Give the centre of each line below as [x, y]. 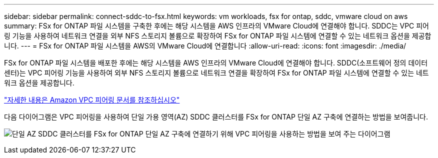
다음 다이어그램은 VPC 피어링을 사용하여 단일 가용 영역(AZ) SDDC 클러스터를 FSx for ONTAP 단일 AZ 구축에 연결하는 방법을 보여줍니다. [216, 117]
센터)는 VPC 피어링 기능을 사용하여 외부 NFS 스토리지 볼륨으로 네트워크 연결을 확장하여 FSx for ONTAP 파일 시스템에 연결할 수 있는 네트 [216, 73]
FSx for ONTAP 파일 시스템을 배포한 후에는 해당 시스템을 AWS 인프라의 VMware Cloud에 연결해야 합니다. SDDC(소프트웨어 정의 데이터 [216, 63]
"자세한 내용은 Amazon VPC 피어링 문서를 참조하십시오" [92, 100]
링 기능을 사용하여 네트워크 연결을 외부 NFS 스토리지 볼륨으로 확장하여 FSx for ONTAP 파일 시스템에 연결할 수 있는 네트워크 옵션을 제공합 [218, 36]
